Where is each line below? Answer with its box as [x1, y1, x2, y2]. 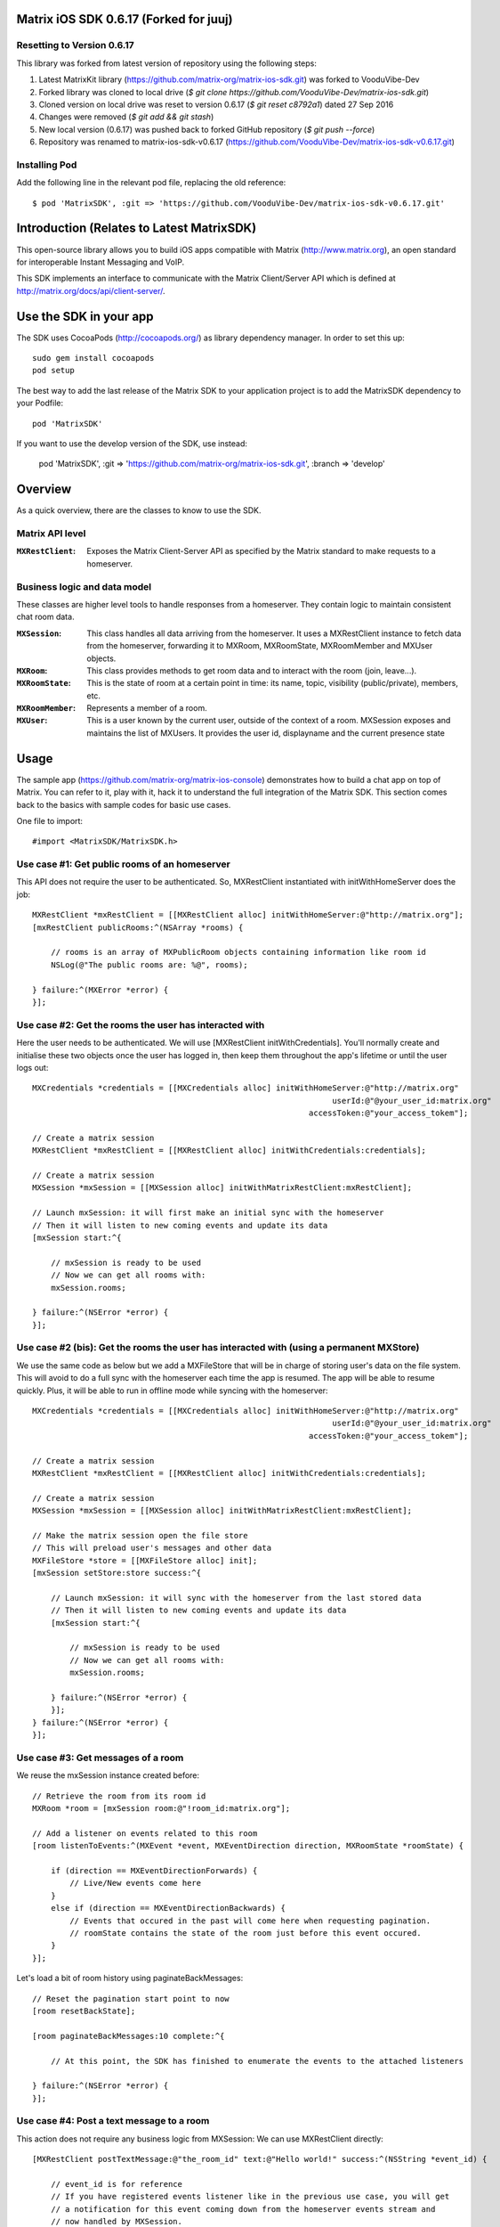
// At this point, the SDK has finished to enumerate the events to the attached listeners [50, 2056, 464, 2066]
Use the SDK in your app [16, 308, 155, 324]
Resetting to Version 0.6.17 [16, 39, 135, 52]
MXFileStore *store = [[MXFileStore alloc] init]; [32, 1555, 258, 1565]
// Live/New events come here [69, 1878, 202, 1888]
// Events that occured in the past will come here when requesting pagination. [69, 1915, 431, 1926]
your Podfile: [16, 397, 64, 409]
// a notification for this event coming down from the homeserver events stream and [50, 2204, 436, 2214]
